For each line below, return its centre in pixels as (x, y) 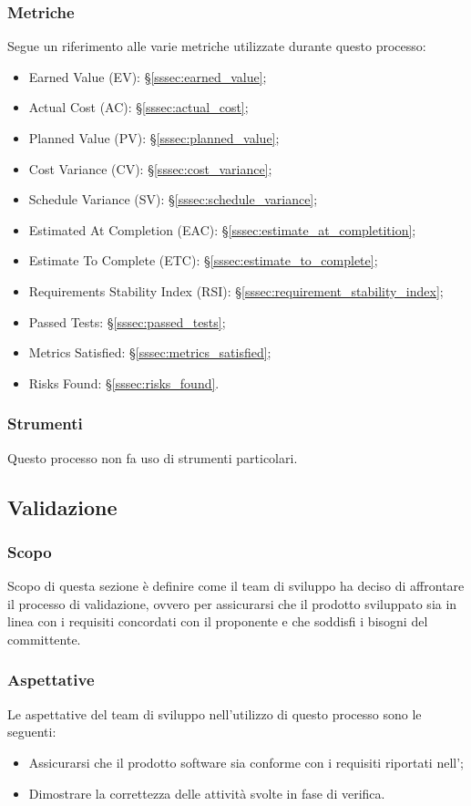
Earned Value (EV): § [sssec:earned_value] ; (148, 76)
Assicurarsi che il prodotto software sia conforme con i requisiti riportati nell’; (246, 762)
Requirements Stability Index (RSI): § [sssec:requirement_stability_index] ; (236, 290)
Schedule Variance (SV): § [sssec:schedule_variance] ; (173, 199)
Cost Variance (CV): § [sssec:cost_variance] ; (150, 168)
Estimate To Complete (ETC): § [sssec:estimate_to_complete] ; (203, 260)
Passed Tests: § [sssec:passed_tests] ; (127, 321)
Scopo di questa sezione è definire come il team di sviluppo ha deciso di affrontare (236, 586)
